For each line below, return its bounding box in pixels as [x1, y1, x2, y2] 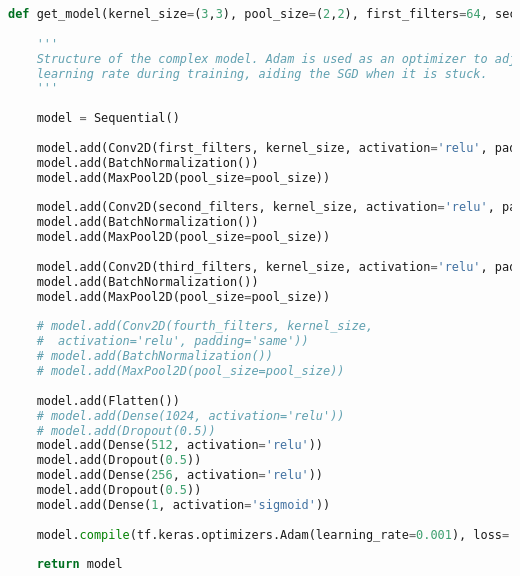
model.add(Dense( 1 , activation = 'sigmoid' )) [36, 497, 331, 512]
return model [36, 557, 123, 572]
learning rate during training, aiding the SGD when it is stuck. [36, 66, 488, 81]
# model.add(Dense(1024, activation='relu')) [36, 408, 345, 423]
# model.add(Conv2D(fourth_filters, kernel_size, [36, 319, 374, 334]
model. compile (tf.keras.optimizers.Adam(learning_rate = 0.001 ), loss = [36, 527, 510, 542]
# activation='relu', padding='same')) [36, 334, 309, 349]
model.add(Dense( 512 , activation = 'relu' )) [36, 438, 324, 453]
